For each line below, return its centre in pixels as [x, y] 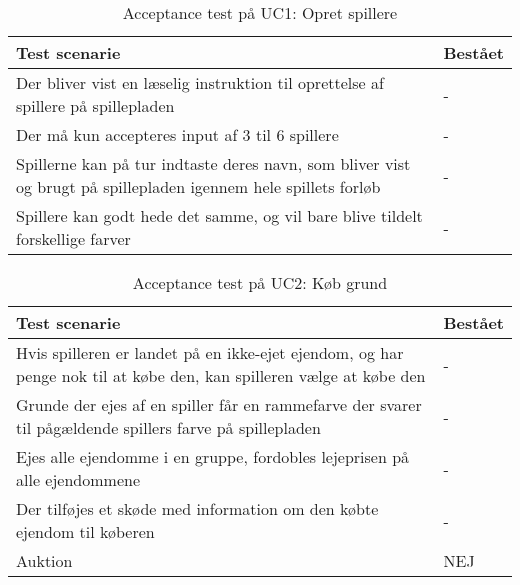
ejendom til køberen [85, 531]
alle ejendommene [78, 479]
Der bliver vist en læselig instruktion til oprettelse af [200, 82]
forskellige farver [73, 238]
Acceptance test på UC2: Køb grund [260, 282]
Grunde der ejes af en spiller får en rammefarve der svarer [219, 404]
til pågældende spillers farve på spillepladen [168, 427]
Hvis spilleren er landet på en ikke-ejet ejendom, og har [210, 352]
